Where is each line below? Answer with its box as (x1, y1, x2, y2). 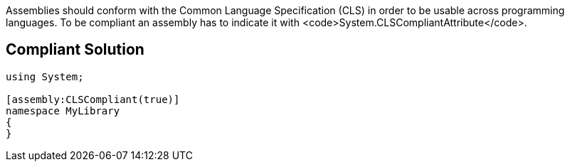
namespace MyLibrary (6, 104, 120, 117)
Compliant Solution (6, 41, 144, 59)
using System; (6, 70, 84, 82)
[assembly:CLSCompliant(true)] (6, 93, 180, 105)
